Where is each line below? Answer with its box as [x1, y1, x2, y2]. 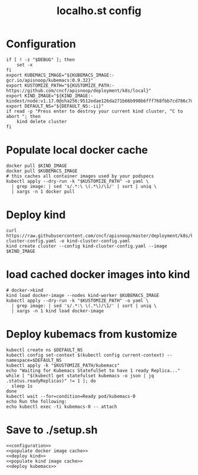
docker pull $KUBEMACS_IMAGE [6, 168, 78, 174]
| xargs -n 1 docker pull [11, 189, 75, 194]
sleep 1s [11, 383, 33, 389]
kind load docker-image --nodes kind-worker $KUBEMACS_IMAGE [6, 292, 160, 298]
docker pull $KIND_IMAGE [6, 163, 67, 169]
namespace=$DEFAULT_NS [6, 357, 62, 363]
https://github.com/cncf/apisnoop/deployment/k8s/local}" [6, 87, 151, 94]
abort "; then [6, 113, 41, 119]
